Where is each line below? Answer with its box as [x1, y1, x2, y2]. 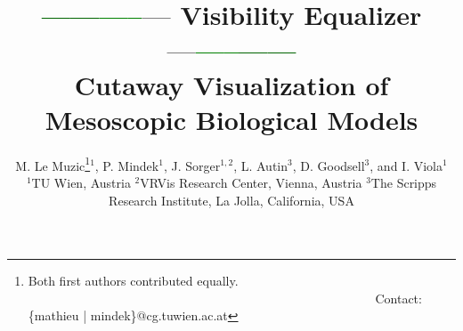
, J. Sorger [163, 156, 221, 174]
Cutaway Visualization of [74, 66, 389, 102]
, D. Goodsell [292, 156, 365, 174]
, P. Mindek [94, 156, 159, 174]
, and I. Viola [370, 156, 443, 174]
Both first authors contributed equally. [28, 271, 239, 290]
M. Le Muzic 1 [15, 153, 91, 174]
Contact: [375, 288, 422, 307]
